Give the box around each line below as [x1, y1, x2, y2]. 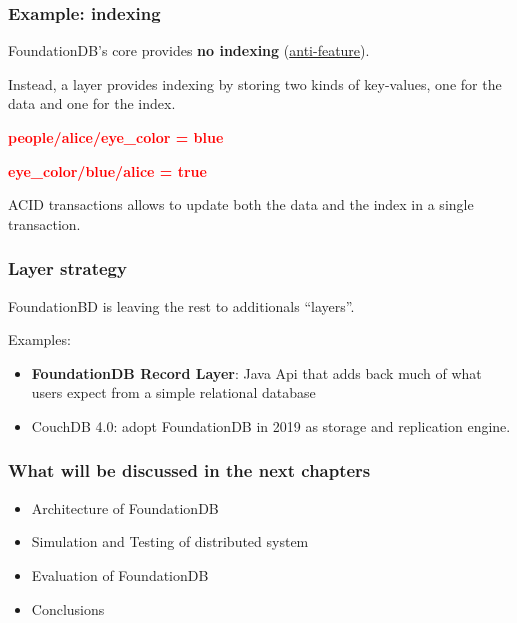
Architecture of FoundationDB [31, 497, 219, 518]
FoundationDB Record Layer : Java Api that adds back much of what [31, 362, 482, 383]
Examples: [8, 329, 71, 350]
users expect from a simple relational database [31, 382, 316, 403]
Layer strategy [8, 256, 127, 281]
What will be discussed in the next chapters [8, 458, 371, 483]
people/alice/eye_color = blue [8, 127, 224, 147]
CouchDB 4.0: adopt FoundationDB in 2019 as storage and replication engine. [31, 415, 511, 436]
